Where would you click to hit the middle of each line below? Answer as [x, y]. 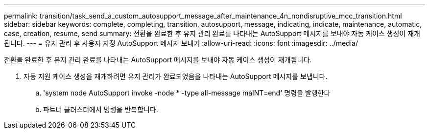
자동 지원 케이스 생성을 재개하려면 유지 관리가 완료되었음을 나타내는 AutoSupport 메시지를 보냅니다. [176, 76]
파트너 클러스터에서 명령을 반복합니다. [101, 109]
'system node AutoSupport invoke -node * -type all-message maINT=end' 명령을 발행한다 [187, 93]
